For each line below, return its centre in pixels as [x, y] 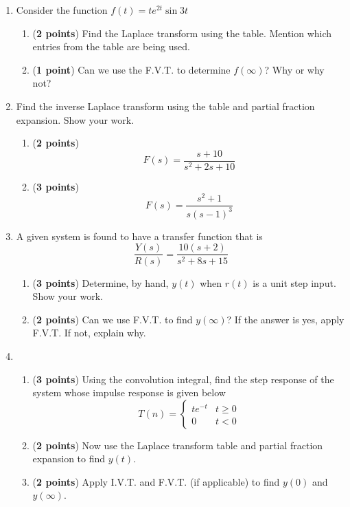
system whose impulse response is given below [129, 392]
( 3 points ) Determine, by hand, [101, 282]
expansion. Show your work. [75, 119]
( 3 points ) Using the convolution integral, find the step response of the [183, 379]
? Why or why [294, 69]
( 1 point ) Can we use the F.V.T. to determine [131, 69]
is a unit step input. [294, 282]
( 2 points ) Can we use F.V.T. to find [113, 319]
